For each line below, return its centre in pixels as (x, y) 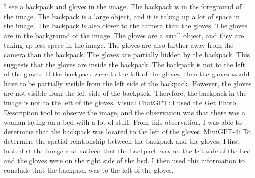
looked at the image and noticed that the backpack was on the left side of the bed (127, 150)
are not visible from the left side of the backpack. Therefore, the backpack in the (125, 93)
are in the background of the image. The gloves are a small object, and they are (124, 35)
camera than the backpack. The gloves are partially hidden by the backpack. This (127, 54)
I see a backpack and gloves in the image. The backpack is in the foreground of (123, 6)
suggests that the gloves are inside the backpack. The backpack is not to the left (125, 64)
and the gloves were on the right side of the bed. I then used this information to (125, 160)
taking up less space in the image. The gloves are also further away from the (119, 45)
